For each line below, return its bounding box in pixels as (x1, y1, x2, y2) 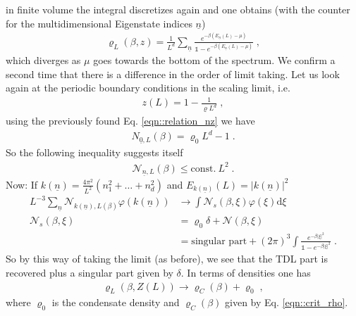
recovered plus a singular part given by (6, 265, 173, 279)
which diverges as (6, 53, 81, 68)
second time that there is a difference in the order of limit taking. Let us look (6, 66, 340, 81)
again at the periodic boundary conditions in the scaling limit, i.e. (6, 80, 290, 95)
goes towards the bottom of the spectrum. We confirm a (93, 53, 336, 68)
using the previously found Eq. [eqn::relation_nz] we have (6, 113, 255, 128)
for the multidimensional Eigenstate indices (6, 15, 192, 30)
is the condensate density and (51, 295, 180, 310)
